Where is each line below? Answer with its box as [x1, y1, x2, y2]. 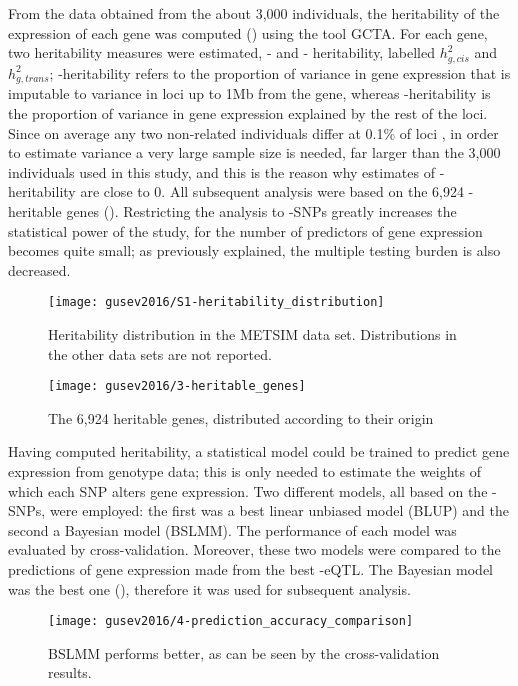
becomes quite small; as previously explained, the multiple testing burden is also [8, 240, 501, 261]
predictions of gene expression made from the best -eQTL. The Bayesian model [8, 558, 494, 579]
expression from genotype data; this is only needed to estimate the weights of [8, 461, 482, 481]
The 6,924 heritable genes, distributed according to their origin [48, 407, 434, 428]
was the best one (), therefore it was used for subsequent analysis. [8, 578, 411, 599]
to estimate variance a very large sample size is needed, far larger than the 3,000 [8, 142, 501, 163]
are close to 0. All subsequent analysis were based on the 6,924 [80, 181, 464, 202]
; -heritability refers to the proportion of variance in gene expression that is [49, 62, 511, 83]
